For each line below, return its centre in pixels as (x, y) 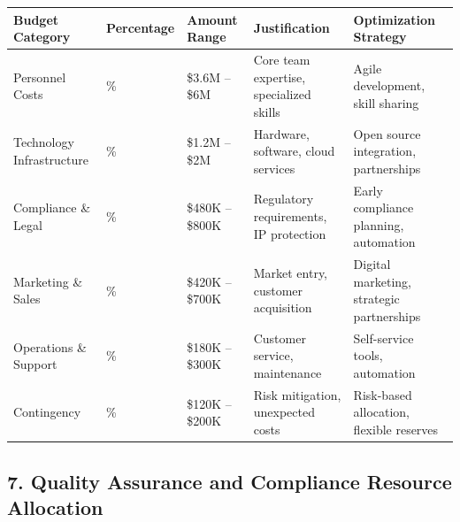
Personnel (40, 77)
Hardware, (281, 133)
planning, (379, 224)
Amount (212, 19)
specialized (282, 94)
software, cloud (294, 151)
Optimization (394, 19)
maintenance (287, 373)
